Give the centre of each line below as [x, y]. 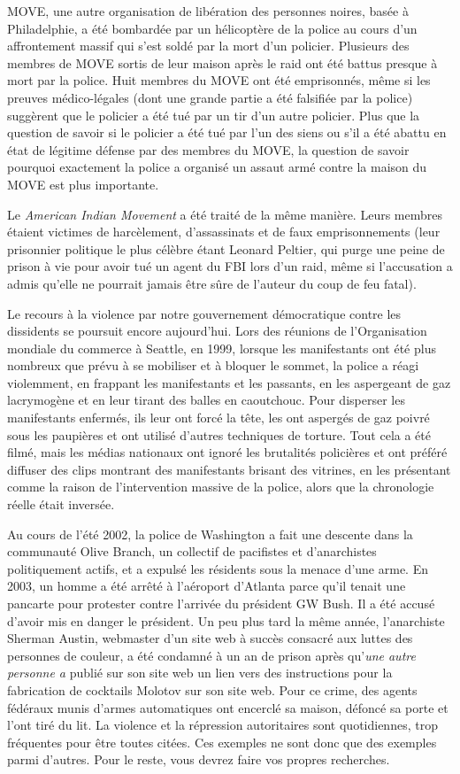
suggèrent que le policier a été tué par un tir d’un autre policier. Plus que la [214, 115]
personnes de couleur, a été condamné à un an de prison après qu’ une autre [211, 655]
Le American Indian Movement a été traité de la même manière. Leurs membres [225, 214]
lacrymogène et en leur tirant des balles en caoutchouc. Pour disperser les [206, 400]
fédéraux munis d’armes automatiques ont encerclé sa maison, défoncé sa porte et [228, 707]
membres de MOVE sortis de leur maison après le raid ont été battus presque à [222, 62]
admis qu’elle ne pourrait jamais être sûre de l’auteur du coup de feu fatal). [212, 283]
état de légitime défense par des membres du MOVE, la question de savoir [208, 149]
